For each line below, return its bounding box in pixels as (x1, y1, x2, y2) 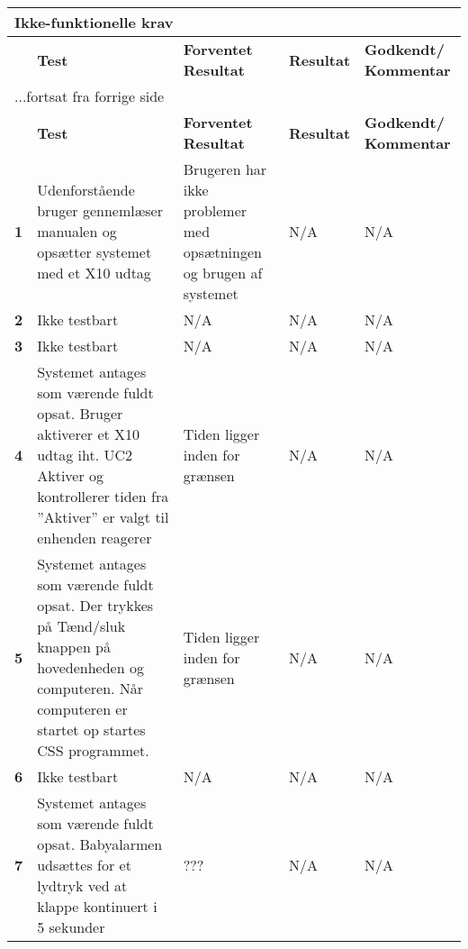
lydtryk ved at (37, 875, 128, 896)
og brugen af (183, 262, 263, 283)
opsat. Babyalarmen (37, 834, 163, 854)
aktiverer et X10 (37, 424, 140, 444)
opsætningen (183, 242, 262, 262)
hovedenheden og (37, 657, 144, 678)
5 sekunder (37, 917, 105, 937)
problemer (183, 200, 247, 221)
